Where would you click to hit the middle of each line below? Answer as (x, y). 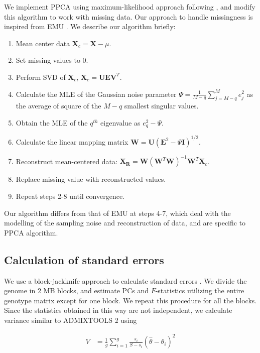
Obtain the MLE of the (52, 122)
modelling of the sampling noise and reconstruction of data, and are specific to (125, 223)
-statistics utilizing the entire (200, 290)
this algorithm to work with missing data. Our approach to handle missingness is (128, 16)
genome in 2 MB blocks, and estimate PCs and (76, 290)
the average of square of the (58, 106)
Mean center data (43, 43)
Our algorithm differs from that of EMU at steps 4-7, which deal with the (117, 213)
